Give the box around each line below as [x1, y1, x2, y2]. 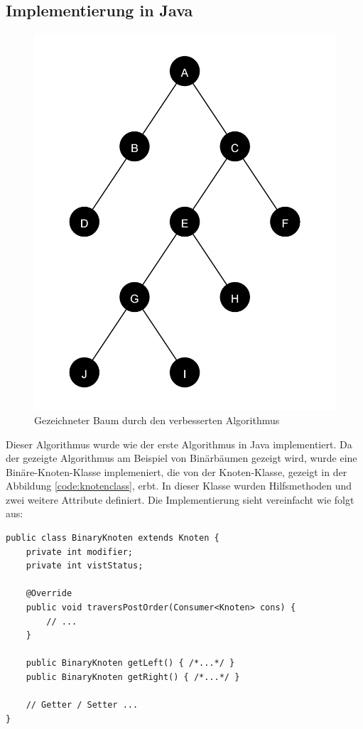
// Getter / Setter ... [26, 700, 139, 711]
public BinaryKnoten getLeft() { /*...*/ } [26, 658, 235, 669]
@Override [26, 588, 72, 599]
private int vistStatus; [26, 561, 143, 571]
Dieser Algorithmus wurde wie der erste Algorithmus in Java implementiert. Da [6, 436, 352, 451]
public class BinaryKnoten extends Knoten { [6, 533, 220, 544]
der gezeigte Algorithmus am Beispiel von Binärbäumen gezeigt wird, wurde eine [6, 450, 357, 465]
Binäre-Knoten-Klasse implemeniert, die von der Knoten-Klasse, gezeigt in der [6, 464, 347, 479]
